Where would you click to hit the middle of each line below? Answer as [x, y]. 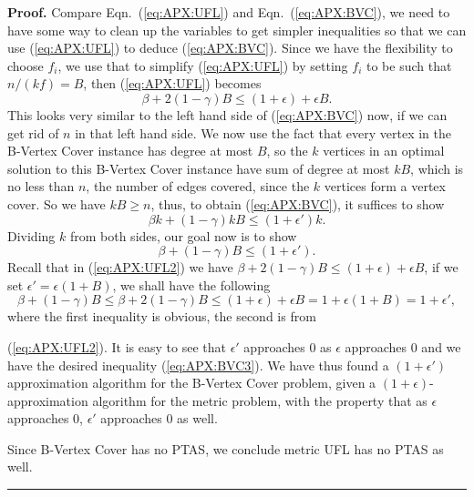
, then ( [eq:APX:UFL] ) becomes [172, 83]
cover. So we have [57, 203]
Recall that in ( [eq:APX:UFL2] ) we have [120, 267]
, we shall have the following [191, 284]
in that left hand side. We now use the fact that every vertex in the [263, 132]
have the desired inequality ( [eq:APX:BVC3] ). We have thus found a [198, 365]
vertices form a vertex [385, 186]
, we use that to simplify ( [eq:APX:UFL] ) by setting [203, 65]
